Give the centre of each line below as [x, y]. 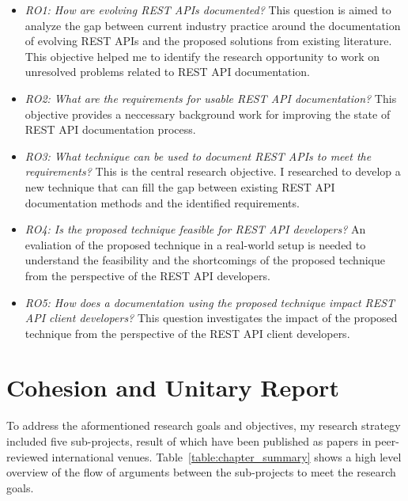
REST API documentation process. [110, 129]
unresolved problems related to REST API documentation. [168, 72]
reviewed [27, 456]
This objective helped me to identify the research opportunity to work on [202, 56]
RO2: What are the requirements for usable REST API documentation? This [211, 98]
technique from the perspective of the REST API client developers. [187, 333]
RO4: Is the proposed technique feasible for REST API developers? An [195, 229]
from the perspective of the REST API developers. [147, 275]
